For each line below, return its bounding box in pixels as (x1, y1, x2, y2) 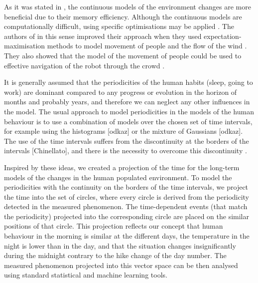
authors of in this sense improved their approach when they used (4, 30, 202, 41)
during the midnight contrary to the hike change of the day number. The (4, 250, 227, 261)
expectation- (204, 30, 242, 41)
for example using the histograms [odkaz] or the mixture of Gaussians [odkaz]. (4, 126, 243, 136)
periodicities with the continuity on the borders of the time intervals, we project (4, 182, 249, 192)
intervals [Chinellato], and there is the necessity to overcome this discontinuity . (4, 145, 247, 156)
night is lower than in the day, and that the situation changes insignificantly (4, 240, 236, 251)
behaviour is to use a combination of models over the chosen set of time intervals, (4, 116, 253, 126)
